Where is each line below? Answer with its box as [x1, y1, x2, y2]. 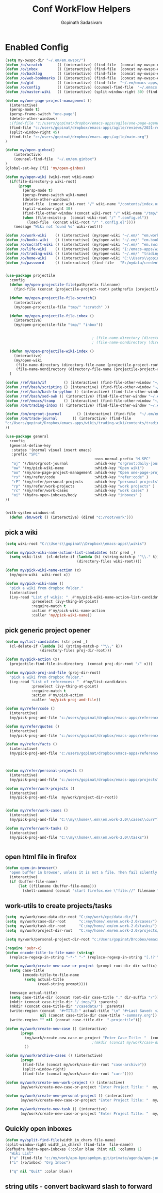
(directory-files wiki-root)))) [77, 559, 142, 564]
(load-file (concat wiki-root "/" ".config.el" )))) [26, 220, 136, 225]
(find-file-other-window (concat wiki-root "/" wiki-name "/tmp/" [22, 211, 160, 216]
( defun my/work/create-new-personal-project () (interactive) [5, 1093, 133, 1098]
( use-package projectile [5, 273, 55, 278]
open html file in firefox [5, 852, 77, 861]
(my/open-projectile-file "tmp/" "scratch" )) [14, 305, 110, 309]
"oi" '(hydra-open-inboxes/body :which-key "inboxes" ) [11, 493, 142, 498]
